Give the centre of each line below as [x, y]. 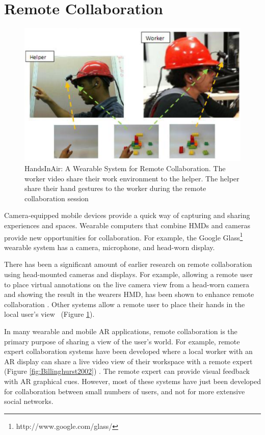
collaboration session [57, 198]
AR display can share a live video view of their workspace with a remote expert [128, 361]
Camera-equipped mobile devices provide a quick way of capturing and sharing [127, 215]
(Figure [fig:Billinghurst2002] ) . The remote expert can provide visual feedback [127, 371]
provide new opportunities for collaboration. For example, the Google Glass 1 [124, 236]
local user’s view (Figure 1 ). [49, 314]
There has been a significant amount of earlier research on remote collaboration [128, 264]
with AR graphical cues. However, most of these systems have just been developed [132, 381]
